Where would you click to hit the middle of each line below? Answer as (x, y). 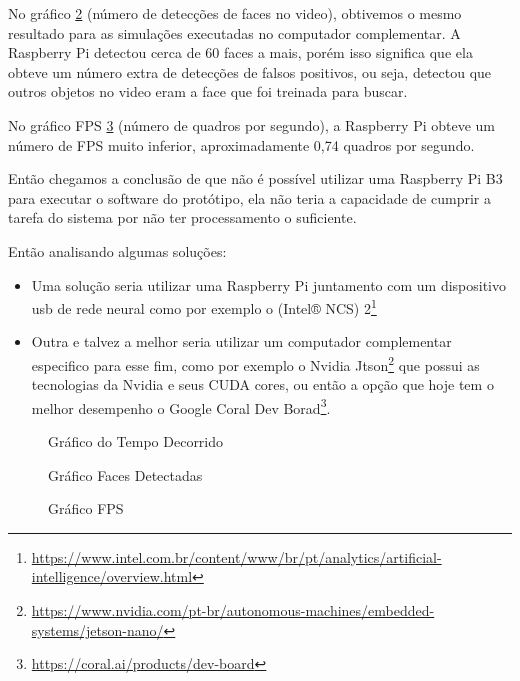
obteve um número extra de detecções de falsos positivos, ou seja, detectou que (250, 71)
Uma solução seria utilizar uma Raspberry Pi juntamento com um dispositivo (269, 284)
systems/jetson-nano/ (97, 629)
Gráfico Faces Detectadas (125, 474)
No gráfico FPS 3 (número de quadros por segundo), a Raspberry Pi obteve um (251, 124)
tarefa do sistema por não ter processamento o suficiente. (182, 217)
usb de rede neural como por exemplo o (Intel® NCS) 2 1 (204, 306)
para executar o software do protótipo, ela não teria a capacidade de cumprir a (249, 197)
